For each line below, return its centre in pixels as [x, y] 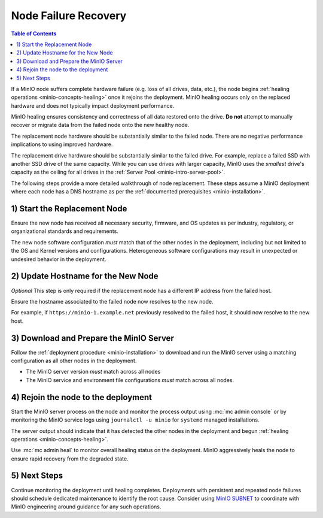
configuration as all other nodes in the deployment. [74, 361]
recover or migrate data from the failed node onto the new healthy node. [100, 125]
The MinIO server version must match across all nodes [93, 372]
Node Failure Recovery [69, 16]
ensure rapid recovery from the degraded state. [70, 459]
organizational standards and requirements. [65, 231]
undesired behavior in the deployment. [59, 259]
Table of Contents [34, 34]
